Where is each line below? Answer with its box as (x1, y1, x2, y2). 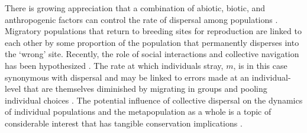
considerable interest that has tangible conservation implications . (5, 117, 243, 129)
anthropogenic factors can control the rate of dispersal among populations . (5, 13, 278, 25)
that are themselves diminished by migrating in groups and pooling (23, 82, 267, 95)
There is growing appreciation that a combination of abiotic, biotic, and (5, 2, 266, 14)
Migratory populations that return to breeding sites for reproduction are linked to (5, 25, 302, 37)
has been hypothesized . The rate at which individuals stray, (5, 59, 224, 71)
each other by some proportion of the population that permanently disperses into (5, 36, 299, 48)
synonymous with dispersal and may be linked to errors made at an (5, 71, 250, 83)
